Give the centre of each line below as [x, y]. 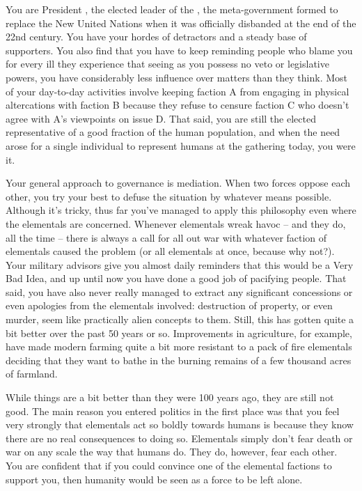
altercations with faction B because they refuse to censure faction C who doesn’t [178, 105]
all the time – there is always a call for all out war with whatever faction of [166, 237]
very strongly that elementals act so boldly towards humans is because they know [180, 424]
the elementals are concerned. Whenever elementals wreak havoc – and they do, [176, 223]
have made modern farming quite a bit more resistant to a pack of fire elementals [179, 346]
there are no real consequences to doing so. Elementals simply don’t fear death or [179, 438]
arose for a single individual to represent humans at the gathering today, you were [181, 145]
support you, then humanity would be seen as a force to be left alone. [154, 479]
